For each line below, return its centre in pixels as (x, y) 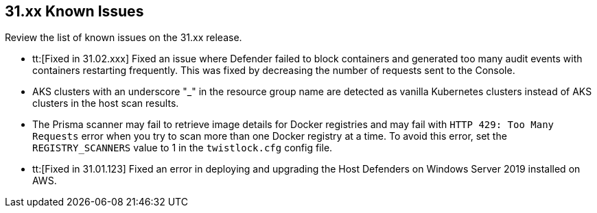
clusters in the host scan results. (106, 103)
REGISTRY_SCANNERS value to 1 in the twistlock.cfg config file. (183, 148)
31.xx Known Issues (74, 11)
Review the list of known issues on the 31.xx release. (124, 38)
